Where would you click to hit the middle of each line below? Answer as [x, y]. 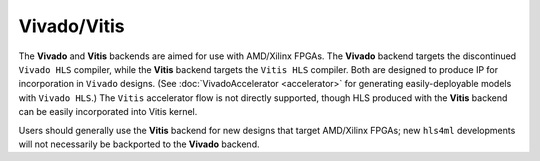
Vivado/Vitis [71, 26]
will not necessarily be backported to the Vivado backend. [139, 144]
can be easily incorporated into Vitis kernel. [108, 112]
